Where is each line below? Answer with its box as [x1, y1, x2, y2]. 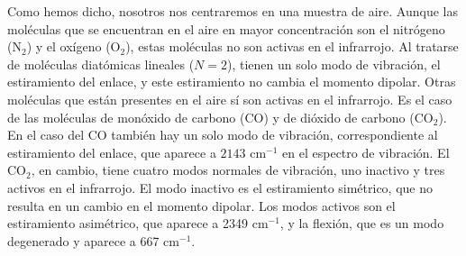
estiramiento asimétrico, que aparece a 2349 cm [7, 214, 269, 233]
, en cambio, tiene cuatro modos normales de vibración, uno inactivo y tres [31, 160, 445, 179]
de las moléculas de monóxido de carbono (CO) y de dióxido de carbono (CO [7, 107, 434, 126]
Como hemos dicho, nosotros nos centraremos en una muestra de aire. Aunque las [7, 2, 459, 20]
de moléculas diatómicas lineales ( [7, 54, 195, 73]
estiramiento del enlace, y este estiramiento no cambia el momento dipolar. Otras [7, 72, 456, 91]
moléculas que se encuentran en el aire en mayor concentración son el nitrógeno [7, 19, 445, 38]
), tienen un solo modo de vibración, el [227, 54, 441, 73]
